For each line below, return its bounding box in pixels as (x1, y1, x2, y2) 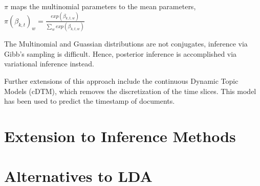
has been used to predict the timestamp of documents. (4, 96, 175, 106)
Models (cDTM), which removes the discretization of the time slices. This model (4, 85, 256, 96)
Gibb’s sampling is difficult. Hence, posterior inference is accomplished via (4, 48, 237, 59)
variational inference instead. (4, 58, 94, 69)
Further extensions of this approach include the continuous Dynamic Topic (4, 76, 239, 86)
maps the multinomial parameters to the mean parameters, (10, 1, 196, 11)
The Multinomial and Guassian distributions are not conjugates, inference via (4, 38, 248, 49)
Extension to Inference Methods (4, 125, 236, 146)
